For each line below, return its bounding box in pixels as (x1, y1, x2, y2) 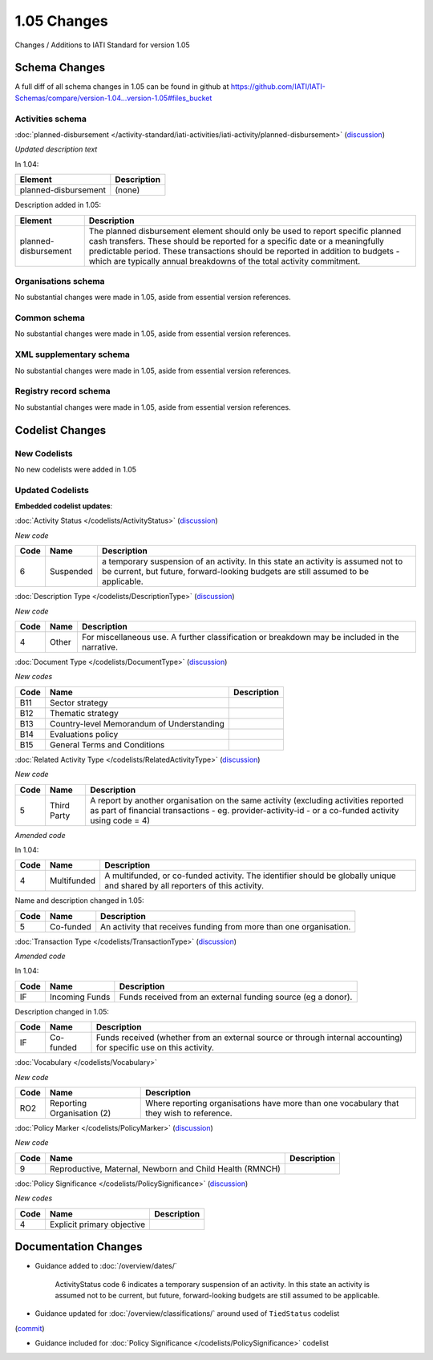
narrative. (81, 642, 119, 653)
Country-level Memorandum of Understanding (49, 718, 225, 729)
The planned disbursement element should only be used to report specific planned (88, 225, 402, 237)
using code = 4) (89, 815, 151, 826)
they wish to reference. (145, 1107, 233, 1119)
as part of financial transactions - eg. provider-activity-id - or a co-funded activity (89, 804, 399, 816)
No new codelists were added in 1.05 (14, 464, 136, 474)
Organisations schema (14, 275, 105, 286)
